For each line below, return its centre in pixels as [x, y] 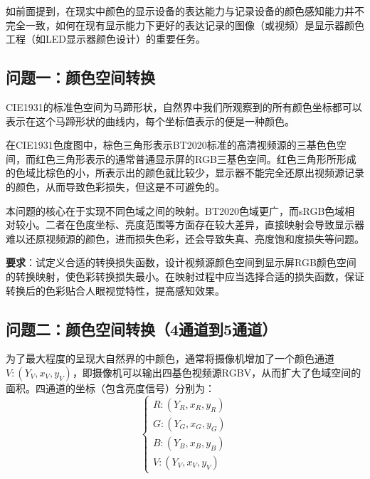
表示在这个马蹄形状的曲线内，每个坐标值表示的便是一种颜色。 [150, 121]
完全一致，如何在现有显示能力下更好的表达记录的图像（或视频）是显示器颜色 [185, 25]
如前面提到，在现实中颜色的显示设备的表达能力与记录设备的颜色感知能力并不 [185, 11]
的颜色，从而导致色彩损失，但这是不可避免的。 [115, 186]
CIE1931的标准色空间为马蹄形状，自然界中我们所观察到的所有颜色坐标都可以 [184, 106]
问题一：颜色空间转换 [80, 77]
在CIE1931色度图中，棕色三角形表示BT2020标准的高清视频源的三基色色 [171, 145]
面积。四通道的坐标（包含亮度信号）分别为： [110, 388]
